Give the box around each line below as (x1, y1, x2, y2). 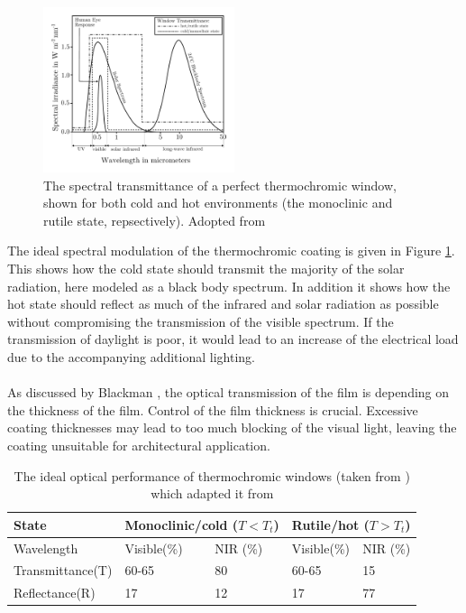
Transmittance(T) (14, 561, 113, 580)
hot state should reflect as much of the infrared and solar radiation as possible (7, 294, 439, 313)
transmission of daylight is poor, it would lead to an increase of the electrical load (7, 330, 459, 348)
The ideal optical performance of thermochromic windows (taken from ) (14, 466, 410, 485)
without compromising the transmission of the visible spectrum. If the (7, 311, 394, 330)
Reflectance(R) (14, 583, 96, 602)
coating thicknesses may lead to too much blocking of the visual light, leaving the (7, 418, 457, 437)
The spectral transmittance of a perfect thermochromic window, (43, 175, 397, 194)
